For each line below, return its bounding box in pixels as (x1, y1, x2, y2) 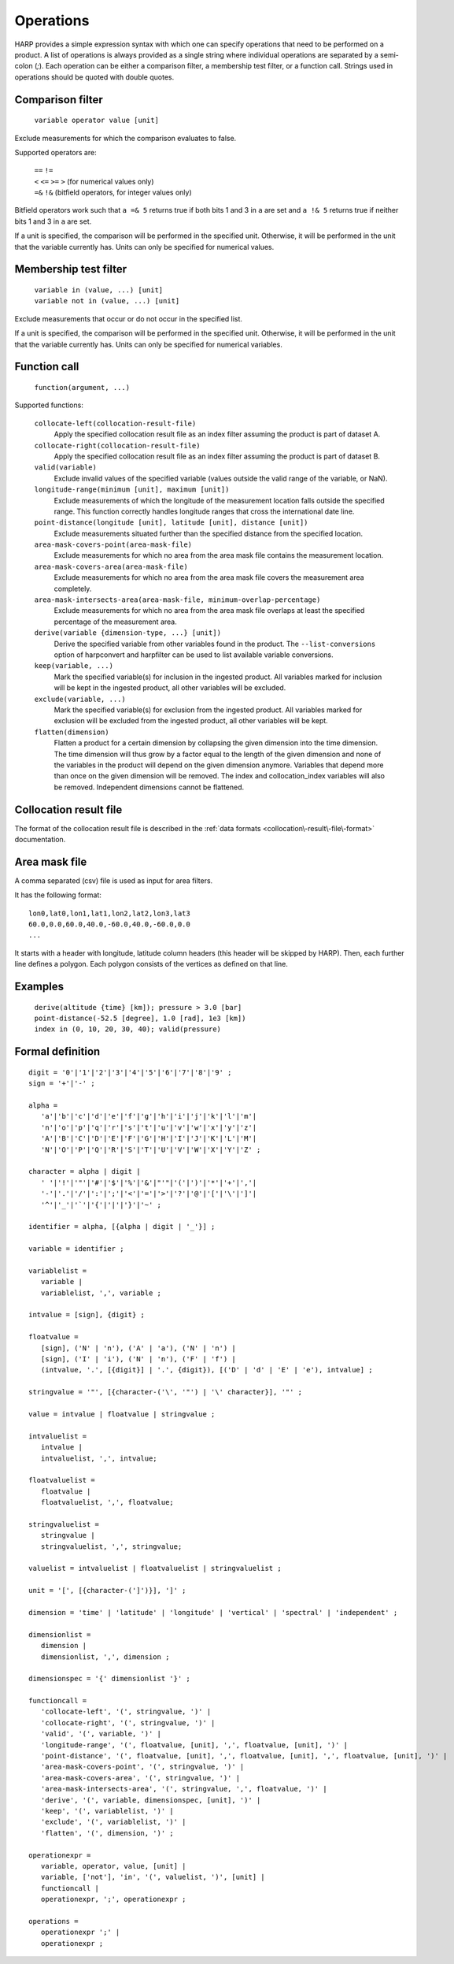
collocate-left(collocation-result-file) (34, 418, 197, 428)
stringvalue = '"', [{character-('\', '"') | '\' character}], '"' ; (28, 1387, 303, 1397)
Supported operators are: (14, 147, 98, 157)
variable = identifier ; (28, 1245, 124, 1253)
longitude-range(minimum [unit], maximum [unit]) (34, 485, 230, 494)
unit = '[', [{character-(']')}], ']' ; (28, 1586, 186, 1595)
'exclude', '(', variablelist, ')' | (40, 1817, 186, 1827)
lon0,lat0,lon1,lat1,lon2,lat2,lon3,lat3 (28, 908, 190, 918)
